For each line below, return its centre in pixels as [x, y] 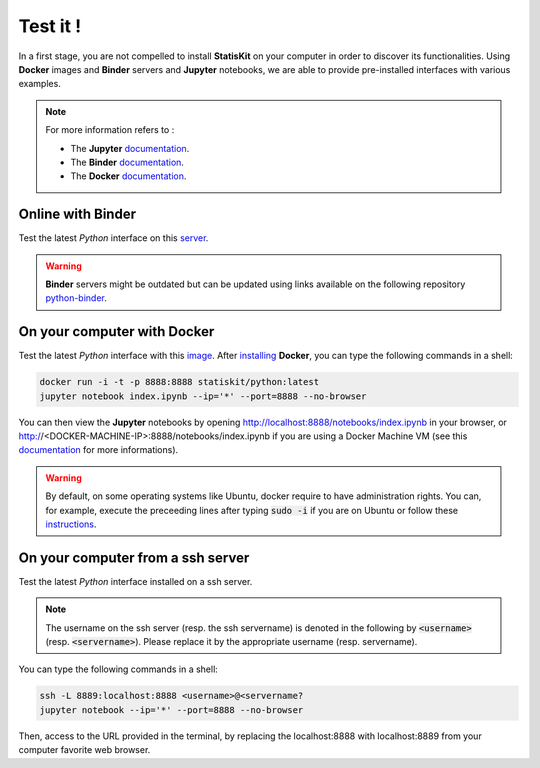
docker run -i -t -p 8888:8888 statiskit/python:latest [179, 382]
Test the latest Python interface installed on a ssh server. [135, 581]
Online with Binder [77, 214]
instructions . [71, 524]
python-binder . [76, 298]
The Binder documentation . [127, 162]
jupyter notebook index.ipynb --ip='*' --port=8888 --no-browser [203, 396]
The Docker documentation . [128, 176]
